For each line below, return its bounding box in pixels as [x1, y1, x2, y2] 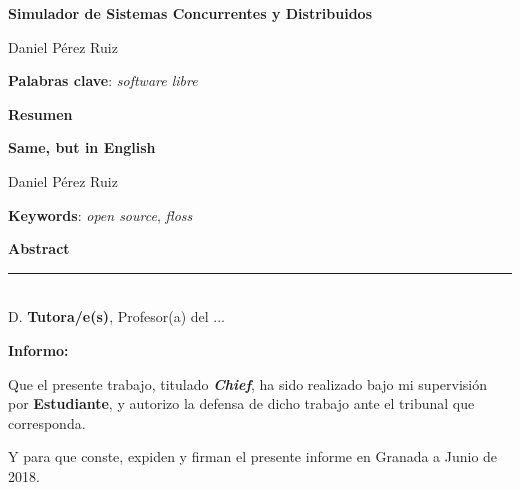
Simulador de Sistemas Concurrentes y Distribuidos [8, 3, 372, 23]
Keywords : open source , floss [8, 204, 193, 225]
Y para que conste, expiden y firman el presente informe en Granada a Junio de [8, 446, 498, 467]
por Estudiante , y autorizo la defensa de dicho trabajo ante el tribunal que [8, 393, 475, 414]
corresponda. [8, 412, 86, 433]
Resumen [8, 103, 73, 124]
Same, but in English [8, 137, 156, 158]
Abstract [8, 238, 70, 259]
